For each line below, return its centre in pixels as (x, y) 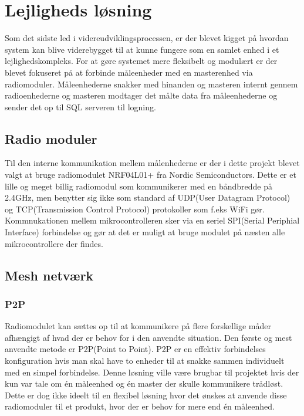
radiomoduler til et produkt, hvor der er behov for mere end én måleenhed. (140, 406)
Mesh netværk (49, 275)
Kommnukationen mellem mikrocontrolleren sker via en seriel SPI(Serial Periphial (152, 220)
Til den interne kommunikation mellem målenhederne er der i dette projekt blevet (152, 163)
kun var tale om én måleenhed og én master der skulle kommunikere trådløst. (144, 383)
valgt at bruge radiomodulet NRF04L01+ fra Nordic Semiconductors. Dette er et (151, 175)
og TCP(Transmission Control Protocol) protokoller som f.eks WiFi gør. (135, 209)
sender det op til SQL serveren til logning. (80, 106)
